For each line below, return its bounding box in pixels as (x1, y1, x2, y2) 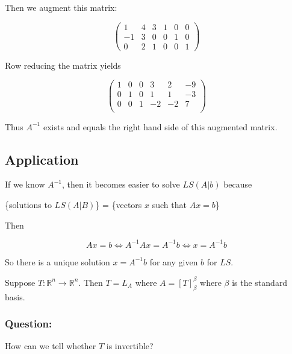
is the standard (232, 276, 288, 288)
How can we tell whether (5, 340, 96, 352)
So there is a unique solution (5, 255, 110, 268)
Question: (5, 316, 52, 331)
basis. (5, 290, 25, 303)
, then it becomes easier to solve (61, 178, 180, 191)
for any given (149, 255, 198, 268)
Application (5, 150, 79, 168)
